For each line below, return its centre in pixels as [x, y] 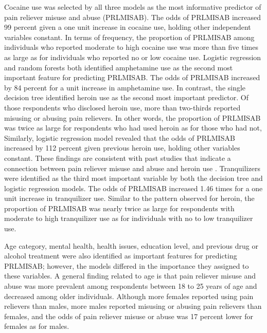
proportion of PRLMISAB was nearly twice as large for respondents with [119, 208]
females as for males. [37, 326]
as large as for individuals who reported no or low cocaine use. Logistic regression [133, 57]
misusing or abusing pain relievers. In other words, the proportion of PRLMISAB [132, 117]
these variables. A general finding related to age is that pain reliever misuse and [130, 276]
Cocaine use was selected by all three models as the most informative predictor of [133, 7]
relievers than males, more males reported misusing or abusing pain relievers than [133, 306]
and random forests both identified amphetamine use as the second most [119, 67]
